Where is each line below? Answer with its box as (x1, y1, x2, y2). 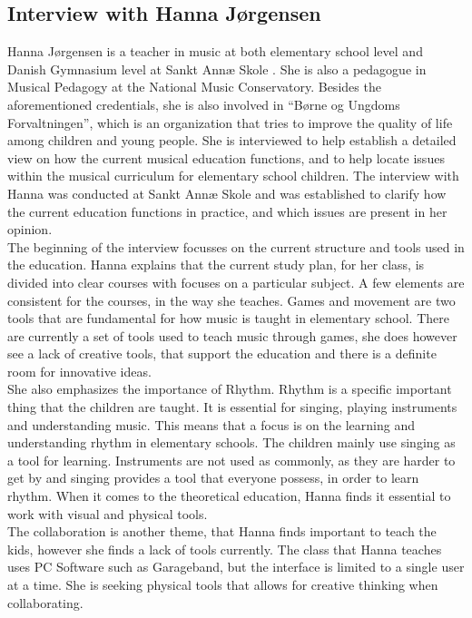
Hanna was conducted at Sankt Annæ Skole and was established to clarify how (7, 183, 447, 202)
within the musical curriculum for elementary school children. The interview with (7, 166, 459, 185)
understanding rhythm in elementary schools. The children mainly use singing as (7, 433, 456, 452)
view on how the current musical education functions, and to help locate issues (7, 148, 445, 167)
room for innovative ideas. (7, 361, 152, 380)
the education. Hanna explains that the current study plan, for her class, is (7, 255, 425, 274)
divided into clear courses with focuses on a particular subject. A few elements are (7, 272, 465, 291)
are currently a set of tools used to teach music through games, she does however (7, 326, 457, 345)
